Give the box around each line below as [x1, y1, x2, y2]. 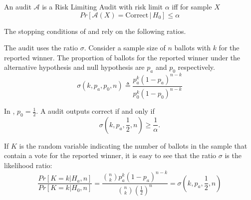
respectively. [178, 62, 215, 72]
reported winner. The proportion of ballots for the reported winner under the [4, 52, 241, 62]
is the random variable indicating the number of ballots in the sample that [19, 140, 248, 151]
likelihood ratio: [4, 160, 52, 171]
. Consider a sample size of [84, 42, 166, 53]
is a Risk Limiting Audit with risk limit [42, 1, 163, 11]
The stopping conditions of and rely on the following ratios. [4, 25, 186, 36]
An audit [4, 1, 31, 11]
